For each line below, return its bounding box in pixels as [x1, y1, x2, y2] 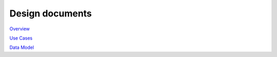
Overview [9, 26, 30, 32]
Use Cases [9, 35, 33, 41]
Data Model [9, 44, 34, 51]
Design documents [9, 8, 92, 19]
